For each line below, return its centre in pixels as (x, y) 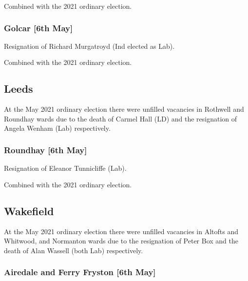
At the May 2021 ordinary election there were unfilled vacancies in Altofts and (121, 231)
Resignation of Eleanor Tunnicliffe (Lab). (65, 168)
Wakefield (29, 211)
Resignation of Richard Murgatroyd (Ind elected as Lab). (89, 46)
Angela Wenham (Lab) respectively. (57, 128)
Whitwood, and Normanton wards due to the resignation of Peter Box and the (121, 241)
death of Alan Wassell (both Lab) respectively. (74, 250)
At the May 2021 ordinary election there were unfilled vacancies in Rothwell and (124, 109)
